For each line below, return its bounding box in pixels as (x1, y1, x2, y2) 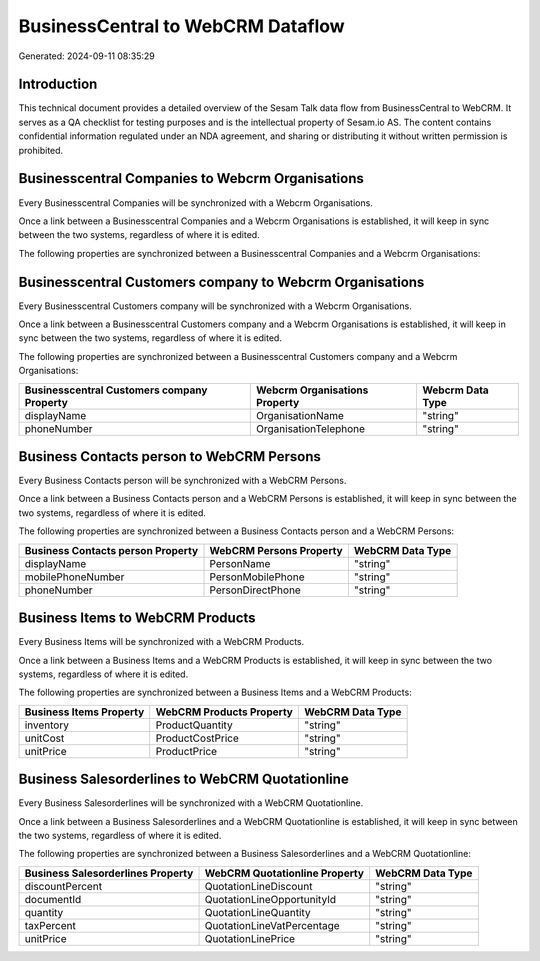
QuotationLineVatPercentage (204, 918, 340, 932)
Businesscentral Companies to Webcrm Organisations (18, 170, 365, 187)
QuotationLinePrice (204, 931, 295, 945)
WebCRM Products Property (155, 705, 294, 719)
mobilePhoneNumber (24, 570, 125, 584)
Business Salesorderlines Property (24, 866, 194, 880)
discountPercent (24, 879, 103, 893)
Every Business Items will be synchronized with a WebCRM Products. (18, 636, 305, 648)
